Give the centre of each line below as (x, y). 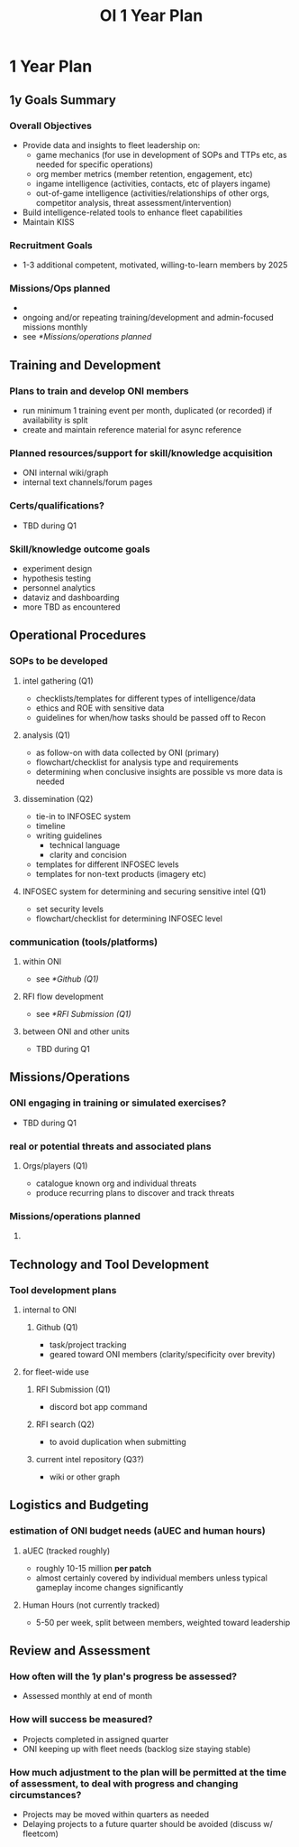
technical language (85, 844)
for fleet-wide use (56, 1372)
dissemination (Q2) (58, 798)
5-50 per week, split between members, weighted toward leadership (163, 1622)
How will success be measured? (81, 1720)
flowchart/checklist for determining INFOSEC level (129, 919)
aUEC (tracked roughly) (66, 1551)
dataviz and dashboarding (71, 598)
